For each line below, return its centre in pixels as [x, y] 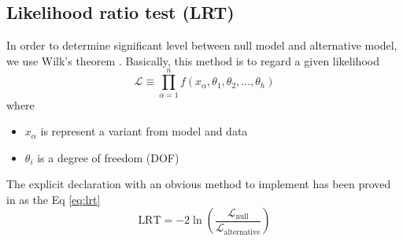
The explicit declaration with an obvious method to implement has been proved [199, 184]
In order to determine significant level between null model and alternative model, [202, 45]
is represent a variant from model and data [144, 131]
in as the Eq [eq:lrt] [54, 199]
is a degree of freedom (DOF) [108, 157]
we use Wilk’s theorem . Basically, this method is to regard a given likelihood [193, 60]
